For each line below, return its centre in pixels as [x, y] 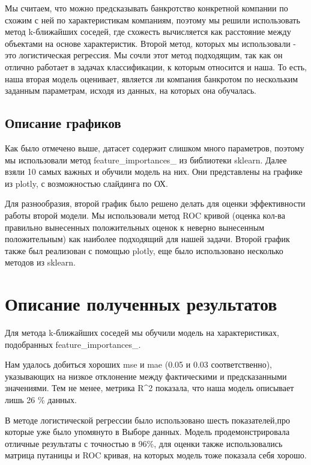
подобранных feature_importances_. [73, 344]
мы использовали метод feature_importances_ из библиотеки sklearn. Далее [146, 160]
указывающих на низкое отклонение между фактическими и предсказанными [146, 376]
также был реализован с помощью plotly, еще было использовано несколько [144, 250]
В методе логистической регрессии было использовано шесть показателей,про [147, 420]
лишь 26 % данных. [41, 399]
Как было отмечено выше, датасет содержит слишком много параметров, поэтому [155, 147]
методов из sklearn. [40, 262]
